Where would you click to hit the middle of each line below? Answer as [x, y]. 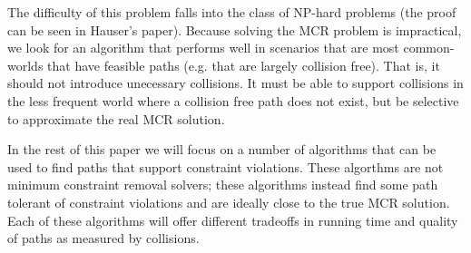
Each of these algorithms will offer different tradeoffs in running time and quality [233, 220]
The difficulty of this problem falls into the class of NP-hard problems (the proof [232, 12]
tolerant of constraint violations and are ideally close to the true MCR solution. [229, 202]
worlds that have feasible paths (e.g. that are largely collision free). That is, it [224, 65]
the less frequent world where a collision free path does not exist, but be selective [233, 100]
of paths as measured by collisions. [103, 238]
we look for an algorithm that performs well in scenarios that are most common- [231, 48]
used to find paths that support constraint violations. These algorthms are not [226, 166]
